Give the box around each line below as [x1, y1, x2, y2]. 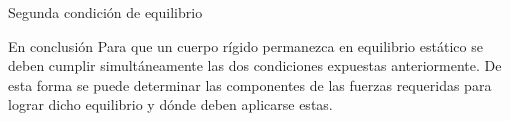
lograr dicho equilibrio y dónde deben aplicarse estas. [8, 94, 333, 115]
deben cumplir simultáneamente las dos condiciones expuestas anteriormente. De [8, 55, 502, 76]
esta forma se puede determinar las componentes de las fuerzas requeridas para [8, 74, 492, 95]
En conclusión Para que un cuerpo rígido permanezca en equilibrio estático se [8, 35, 483, 56]
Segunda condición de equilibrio [8, 2, 203, 22]
